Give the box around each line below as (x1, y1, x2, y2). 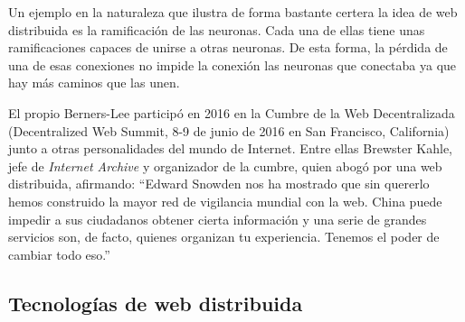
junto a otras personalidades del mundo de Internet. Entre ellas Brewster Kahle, (8, 139, 453, 158)
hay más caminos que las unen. (8, 73, 180, 92)
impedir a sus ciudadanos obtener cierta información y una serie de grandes (8, 209, 427, 228)
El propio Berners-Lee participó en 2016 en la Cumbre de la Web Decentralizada (8, 103, 455, 122)
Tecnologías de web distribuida (8, 289, 303, 317)
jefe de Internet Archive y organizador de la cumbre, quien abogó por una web (8, 156, 442, 175)
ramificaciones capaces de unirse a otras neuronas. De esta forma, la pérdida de (8, 38, 448, 57)
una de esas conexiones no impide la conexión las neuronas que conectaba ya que (8, 55, 457, 74)
